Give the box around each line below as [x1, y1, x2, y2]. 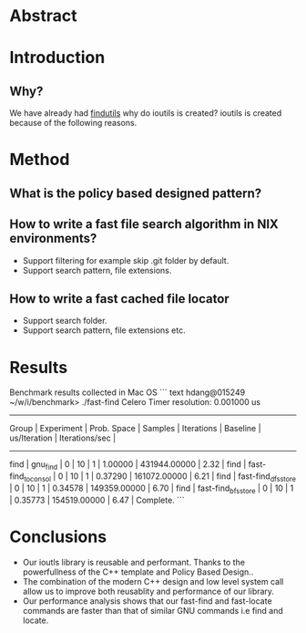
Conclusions [9, 526, 107, 547]
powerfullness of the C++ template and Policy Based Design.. [22, 566, 254, 577]
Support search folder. [22, 316, 107, 327]
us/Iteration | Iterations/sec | [9, 432, 117, 443]
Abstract [9, 5, 77, 26]
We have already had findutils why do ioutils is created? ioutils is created [9, 108, 282, 119]
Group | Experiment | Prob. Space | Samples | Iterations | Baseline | [9, 423, 261, 434]
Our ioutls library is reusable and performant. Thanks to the [22, 556, 246, 567]
